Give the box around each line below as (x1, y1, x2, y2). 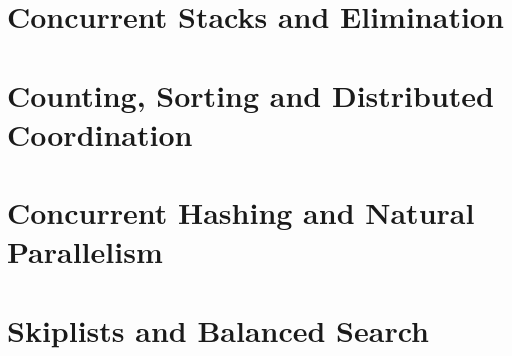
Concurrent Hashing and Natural (7, 192, 475, 233)
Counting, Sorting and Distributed (7, 74, 494, 115)
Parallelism (7, 231, 163, 272)
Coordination (7, 113, 193, 154)
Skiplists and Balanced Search (7, 309, 429, 350)
